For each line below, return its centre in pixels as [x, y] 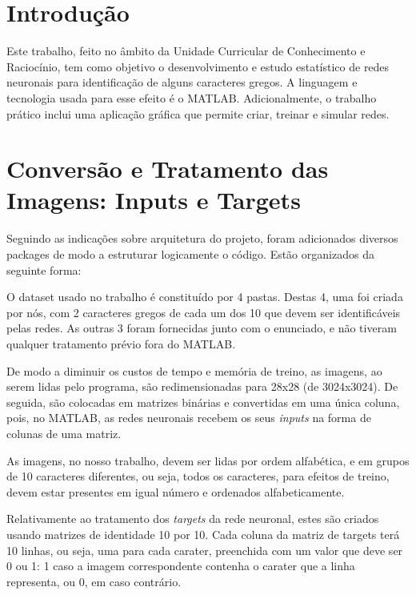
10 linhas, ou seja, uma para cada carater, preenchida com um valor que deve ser [205, 550]
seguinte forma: [44, 269]
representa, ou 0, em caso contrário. [94, 581]
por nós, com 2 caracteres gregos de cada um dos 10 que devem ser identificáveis [204, 312]
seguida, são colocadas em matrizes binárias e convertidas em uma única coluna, [203, 402]
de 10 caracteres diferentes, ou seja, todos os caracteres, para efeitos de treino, [198, 476]
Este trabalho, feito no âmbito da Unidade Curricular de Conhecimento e [186, 51]
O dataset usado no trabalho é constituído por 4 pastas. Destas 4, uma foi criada [205, 297]
